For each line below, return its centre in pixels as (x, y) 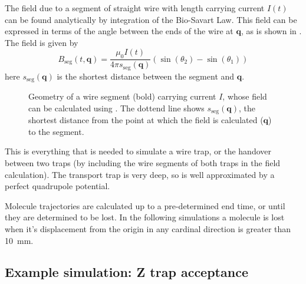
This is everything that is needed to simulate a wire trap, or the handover (138, 151)
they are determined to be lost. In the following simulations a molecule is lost (145, 217)
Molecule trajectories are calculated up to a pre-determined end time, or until (145, 205)
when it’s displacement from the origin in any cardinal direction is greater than (148, 228)
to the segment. (56, 131)
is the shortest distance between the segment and (146, 76)
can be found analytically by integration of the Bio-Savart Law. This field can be (151, 19)
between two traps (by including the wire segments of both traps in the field (143, 162)
